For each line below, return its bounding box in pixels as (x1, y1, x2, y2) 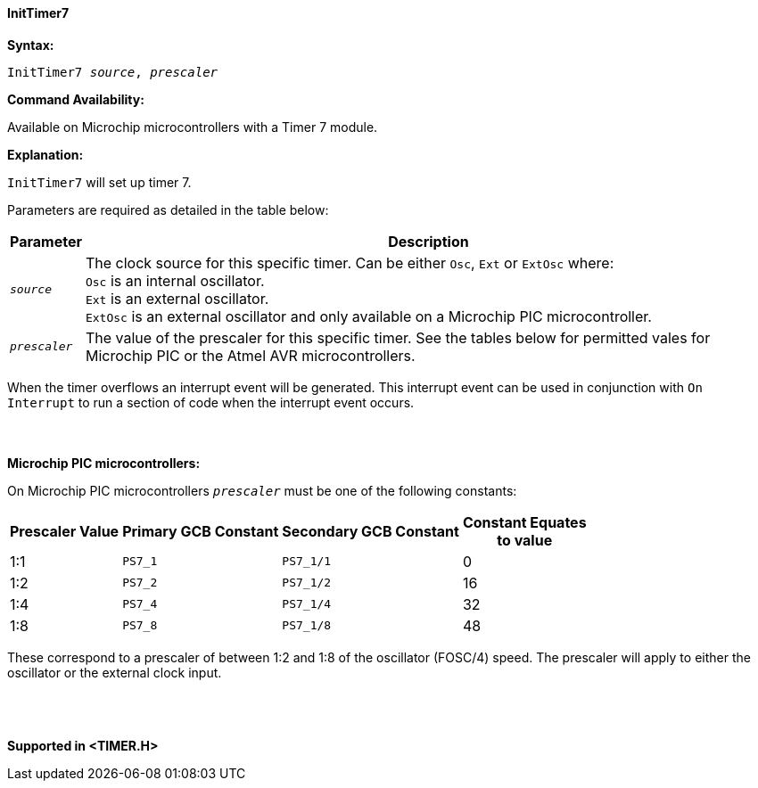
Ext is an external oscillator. (85, 289, 269, 308)
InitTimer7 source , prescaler (7, 64, 218, 79)
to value (497, 530, 553, 549)
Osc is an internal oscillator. (85, 271, 265, 290)
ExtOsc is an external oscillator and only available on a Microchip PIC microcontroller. (85, 307, 652, 325)
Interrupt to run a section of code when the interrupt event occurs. (7, 394, 415, 410)
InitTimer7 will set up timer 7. (7, 174, 192, 190)
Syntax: (7, 37, 54, 53)
